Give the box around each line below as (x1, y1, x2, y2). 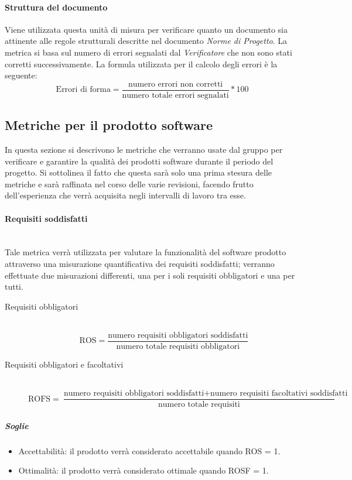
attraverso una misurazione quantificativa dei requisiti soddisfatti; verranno (5, 257, 275, 269)
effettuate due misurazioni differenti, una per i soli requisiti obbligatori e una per (5, 269, 295, 281)
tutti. (5, 280, 23, 293)
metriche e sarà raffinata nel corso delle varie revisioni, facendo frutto (5, 177, 254, 190)
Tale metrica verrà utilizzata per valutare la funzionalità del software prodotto (5, 246, 286, 258)
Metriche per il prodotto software (5, 116, 213, 134)
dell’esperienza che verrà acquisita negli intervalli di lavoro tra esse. (5, 189, 246, 201)
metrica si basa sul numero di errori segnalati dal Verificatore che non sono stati (5, 46, 292, 58)
